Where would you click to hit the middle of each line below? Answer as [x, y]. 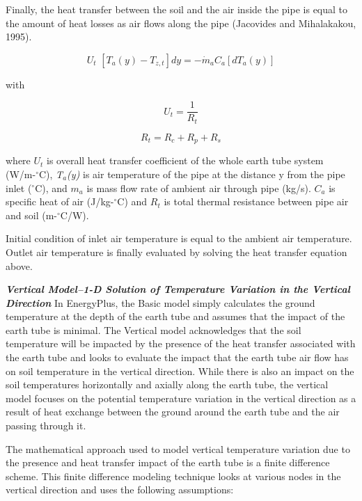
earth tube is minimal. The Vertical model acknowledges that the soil [154, 329]
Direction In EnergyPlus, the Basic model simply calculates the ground [160, 302]
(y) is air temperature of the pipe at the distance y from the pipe [206, 174]
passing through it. [46, 426]
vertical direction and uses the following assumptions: [120, 490]
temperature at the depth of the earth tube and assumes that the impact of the [175, 316]
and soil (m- [31, 215]
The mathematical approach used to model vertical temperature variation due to [178, 448]
